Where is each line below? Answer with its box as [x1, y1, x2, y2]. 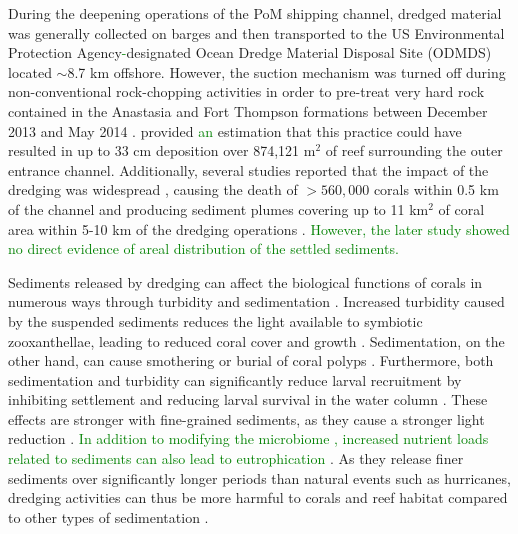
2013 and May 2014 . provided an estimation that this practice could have [8, 120, 462, 141]
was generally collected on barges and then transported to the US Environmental [8, 22, 505, 43]
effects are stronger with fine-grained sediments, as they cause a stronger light [8, 408, 485, 429]
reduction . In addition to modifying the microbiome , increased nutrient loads [8, 428, 489, 449]
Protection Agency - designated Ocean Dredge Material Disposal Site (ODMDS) [8, 42, 492, 63]
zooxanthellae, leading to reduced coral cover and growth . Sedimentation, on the [8, 330, 505, 351]
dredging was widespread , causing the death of [8, 179, 298, 200]
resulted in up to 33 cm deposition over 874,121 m [8, 140, 316, 161]
